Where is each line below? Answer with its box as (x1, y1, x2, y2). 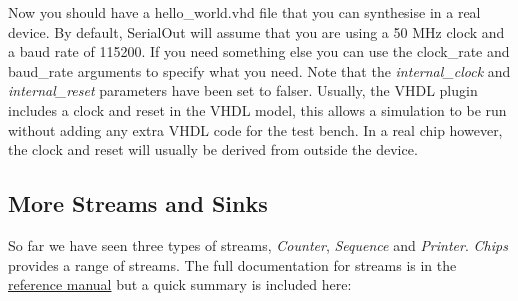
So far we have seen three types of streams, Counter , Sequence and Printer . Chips (8, 234, 508, 255)
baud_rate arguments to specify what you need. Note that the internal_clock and (8, 60, 511, 81)
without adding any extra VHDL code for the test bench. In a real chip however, (8, 119, 503, 140)
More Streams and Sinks (8, 188, 268, 219)
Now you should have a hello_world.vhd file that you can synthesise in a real (8, 2, 481, 22)
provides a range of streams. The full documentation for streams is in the (8, 254, 457, 275)
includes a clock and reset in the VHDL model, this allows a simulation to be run (8, 99, 507, 120)
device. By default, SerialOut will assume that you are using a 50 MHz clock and (8, 21, 505, 42)
